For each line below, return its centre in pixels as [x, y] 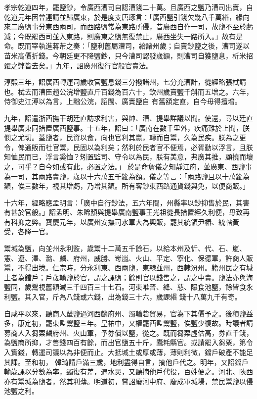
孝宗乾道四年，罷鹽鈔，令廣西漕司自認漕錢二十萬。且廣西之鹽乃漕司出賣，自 [128, 7]
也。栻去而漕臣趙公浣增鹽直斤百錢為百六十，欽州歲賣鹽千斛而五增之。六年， [128, 91]
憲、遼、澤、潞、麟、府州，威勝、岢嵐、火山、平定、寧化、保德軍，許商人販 [128, 258]
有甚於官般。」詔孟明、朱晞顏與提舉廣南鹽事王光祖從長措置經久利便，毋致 [123, 212]
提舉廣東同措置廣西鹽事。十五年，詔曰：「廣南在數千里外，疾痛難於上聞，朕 [127, 127]
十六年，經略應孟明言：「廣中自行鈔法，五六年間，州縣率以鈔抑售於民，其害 [127, 202]
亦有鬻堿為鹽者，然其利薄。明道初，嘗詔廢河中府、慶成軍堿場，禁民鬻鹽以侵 [128, 381]
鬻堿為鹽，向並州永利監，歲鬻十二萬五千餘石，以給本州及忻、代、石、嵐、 [125, 248]
